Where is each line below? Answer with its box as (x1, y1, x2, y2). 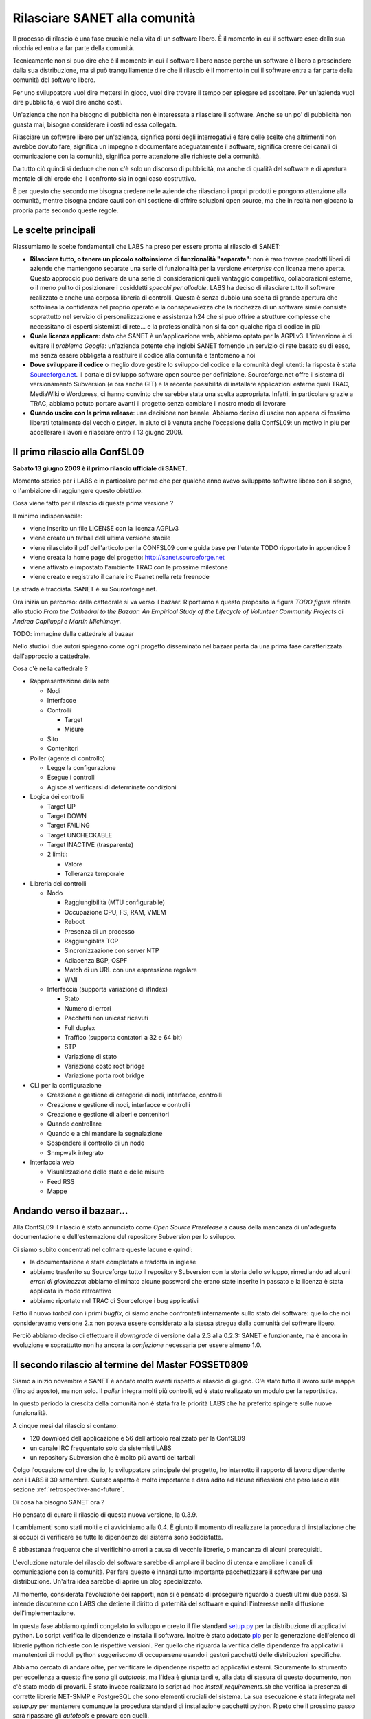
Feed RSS (47, 1177, 75, 1185)
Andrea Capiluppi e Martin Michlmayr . (12, 617, 122, 625)
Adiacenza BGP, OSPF (64, 956, 128, 964)
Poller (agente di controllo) (30, 754, 106, 763)
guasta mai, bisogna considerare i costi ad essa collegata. (12, 120, 177, 129)
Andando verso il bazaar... (12, 1205, 128, 1216)
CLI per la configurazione (30, 1081, 102, 1089)
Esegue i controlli (47, 774, 96, 782)
